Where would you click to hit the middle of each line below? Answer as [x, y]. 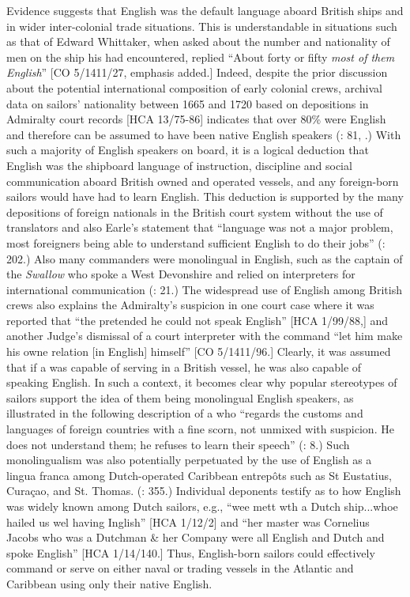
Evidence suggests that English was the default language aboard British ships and [205, 10]
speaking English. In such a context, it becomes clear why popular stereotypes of [202, 382]
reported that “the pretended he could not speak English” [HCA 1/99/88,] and [197, 320]
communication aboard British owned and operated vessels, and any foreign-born [203, 181]
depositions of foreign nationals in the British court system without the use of [195, 212]
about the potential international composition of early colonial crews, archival [194, 87]
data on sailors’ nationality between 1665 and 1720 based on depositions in [188, 103]
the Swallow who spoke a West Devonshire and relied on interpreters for [181, 274]
